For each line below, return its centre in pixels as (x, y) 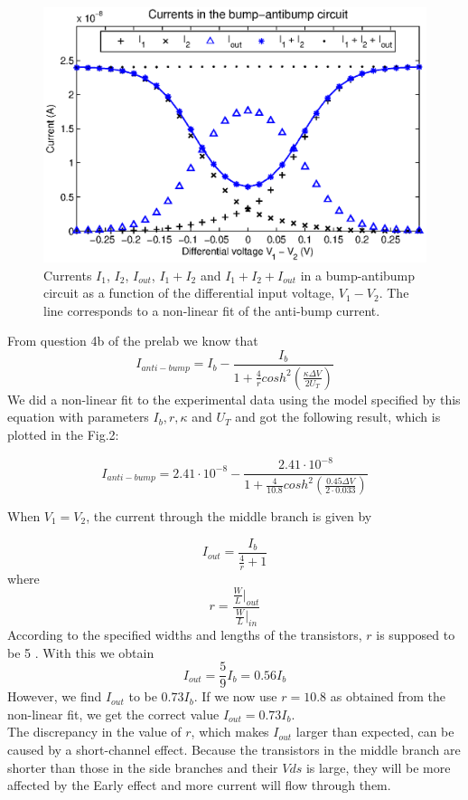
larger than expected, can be (375, 732)
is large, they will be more (378, 767)
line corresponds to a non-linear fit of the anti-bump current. (212, 310)
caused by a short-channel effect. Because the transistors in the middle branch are (234, 749)
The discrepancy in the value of (94, 732)
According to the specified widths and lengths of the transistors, (185, 634)
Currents (68, 275)
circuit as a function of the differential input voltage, (189, 293)
